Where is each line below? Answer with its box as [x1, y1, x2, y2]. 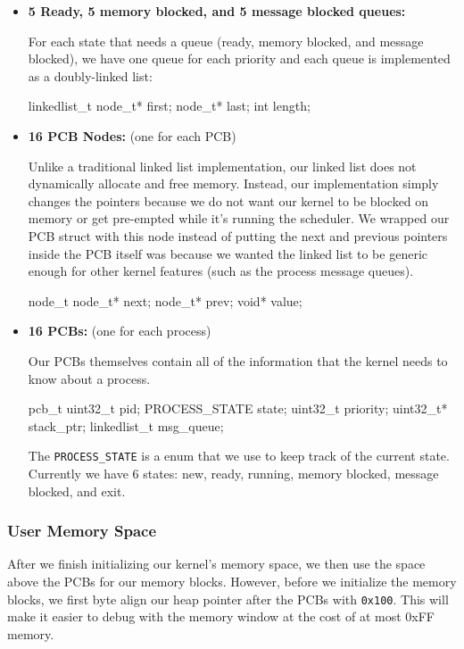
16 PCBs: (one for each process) [28, 321, 211, 340]
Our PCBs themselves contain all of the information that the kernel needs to [28, 351, 448, 370]
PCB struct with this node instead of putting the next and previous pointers [28, 226, 448, 245]
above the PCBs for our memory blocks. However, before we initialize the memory [7, 571, 457, 590]
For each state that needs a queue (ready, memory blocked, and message [28, 31, 424, 50]
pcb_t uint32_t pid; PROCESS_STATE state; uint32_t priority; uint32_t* [28, 399, 448, 418]
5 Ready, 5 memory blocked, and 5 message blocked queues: [28, 2, 406, 20]
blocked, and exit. [28, 481, 126, 500]
